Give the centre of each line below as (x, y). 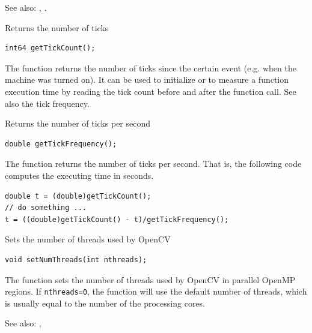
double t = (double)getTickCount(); (78, 196)
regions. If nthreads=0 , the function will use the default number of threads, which (156, 291)
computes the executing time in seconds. (79, 175)
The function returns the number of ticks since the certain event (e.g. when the (151, 67)
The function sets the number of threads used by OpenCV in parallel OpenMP (150, 279)
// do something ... (46, 208)
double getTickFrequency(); (61, 144)
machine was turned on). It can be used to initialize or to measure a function (147, 79)
